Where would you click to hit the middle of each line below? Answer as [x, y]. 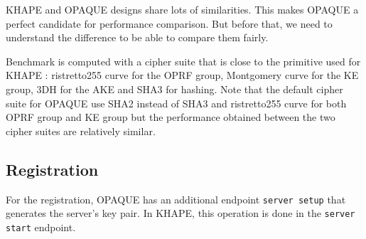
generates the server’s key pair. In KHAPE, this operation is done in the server [181, 213]
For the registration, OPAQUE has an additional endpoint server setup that [176, 199]
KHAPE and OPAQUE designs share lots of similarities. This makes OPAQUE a [182, 9]
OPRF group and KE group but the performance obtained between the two [171, 117]
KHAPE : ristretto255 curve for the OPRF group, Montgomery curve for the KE [182, 75]
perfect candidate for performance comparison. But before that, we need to [169, 23]
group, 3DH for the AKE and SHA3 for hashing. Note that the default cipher [174, 89]
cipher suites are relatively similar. [81, 131]
